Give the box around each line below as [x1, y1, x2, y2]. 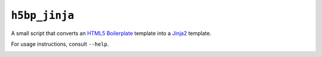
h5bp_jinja [11, 9, 75, 22]
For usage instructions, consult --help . [11, 40, 109, 47]
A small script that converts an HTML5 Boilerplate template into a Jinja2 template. [11, 30, 212, 37]
